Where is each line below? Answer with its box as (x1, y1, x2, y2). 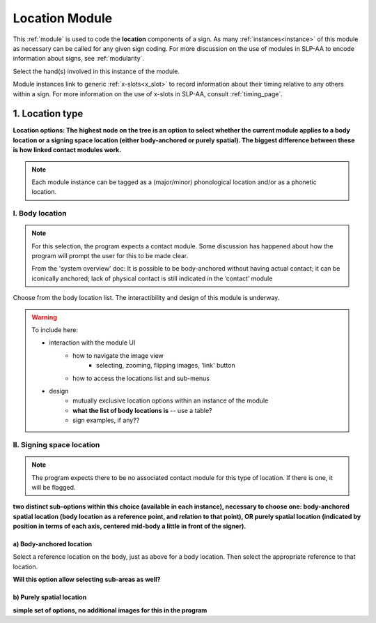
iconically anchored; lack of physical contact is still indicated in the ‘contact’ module (31, 274, 273, 283)
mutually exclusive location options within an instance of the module (72, 396, 269, 405)
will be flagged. (31, 483, 76, 491)
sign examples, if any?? (72, 416, 140, 425)
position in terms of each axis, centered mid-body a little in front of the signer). (13, 522, 246, 530)
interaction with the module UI (49, 338, 136, 347)
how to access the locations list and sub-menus (72, 374, 210, 382)
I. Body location (13, 209, 67, 218)
